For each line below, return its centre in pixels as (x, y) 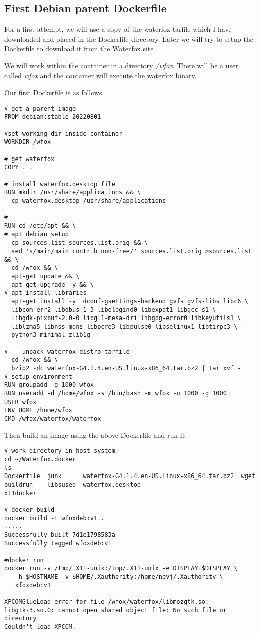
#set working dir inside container (63, 134)
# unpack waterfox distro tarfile (67, 351)
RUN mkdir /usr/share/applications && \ (73, 192)
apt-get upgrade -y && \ (52, 285)
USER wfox (20, 402)
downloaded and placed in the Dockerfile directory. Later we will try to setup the (129, 38)
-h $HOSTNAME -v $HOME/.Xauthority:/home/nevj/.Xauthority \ (119, 577)
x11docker (20, 493)
